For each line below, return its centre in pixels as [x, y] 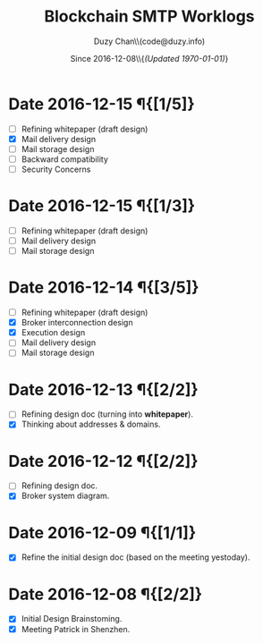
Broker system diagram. [65, 496]
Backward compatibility [65, 159]
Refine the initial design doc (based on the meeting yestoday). [136, 557]
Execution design [53, 333]
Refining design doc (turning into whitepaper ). [107, 414]
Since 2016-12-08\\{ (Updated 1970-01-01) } [149, 58]
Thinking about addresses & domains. [91, 424]
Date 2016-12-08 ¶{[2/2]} [106, 594]
